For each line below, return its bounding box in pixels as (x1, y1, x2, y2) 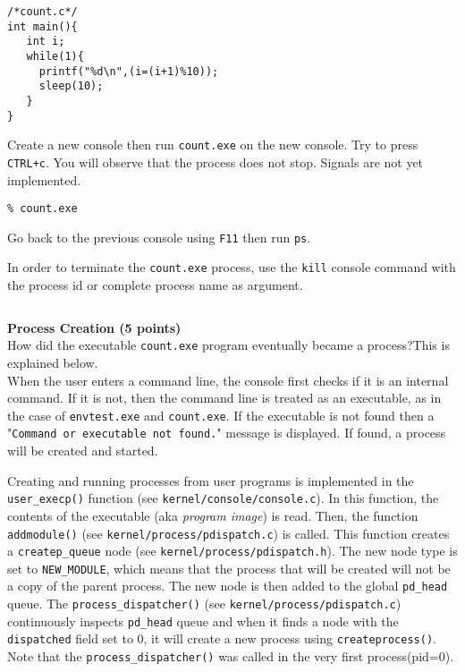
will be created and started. (7, 441, 158, 460)
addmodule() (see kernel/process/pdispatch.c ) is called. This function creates (7, 523, 450, 542)
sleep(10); (38, 80, 104, 93)
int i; (26, 35, 65, 48)
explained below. (7, 353, 98, 371)
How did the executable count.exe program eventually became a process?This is (7, 336, 450, 354)
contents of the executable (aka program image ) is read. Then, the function (7, 506, 418, 524)
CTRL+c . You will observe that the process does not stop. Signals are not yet (7, 152, 424, 171)
